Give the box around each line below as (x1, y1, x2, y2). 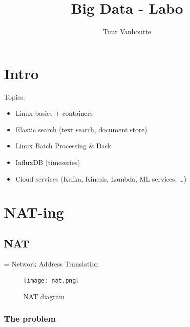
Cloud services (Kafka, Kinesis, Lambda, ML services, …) (15, 173, 187, 184)
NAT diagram (23, 291, 65, 302)
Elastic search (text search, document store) (15, 124, 148, 134)
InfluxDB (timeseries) (15, 157, 80, 167)
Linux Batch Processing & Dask (15, 141, 111, 151)
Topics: (4, 91, 25, 102)
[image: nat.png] (23, 277, 80, 285)
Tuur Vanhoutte (103, 26, 151, 37)
